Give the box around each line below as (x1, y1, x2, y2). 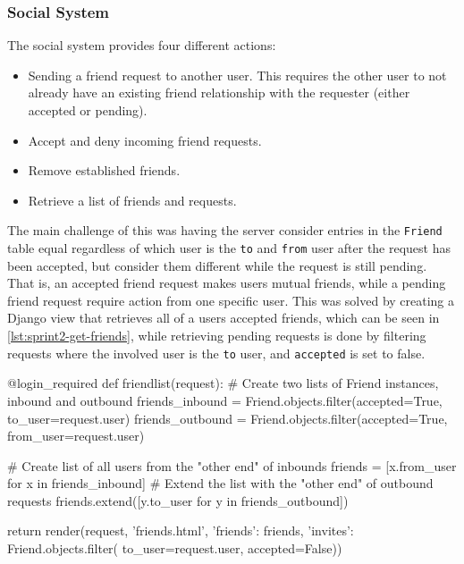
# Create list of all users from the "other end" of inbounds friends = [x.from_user (7, 456, 457, 475)
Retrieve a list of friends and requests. (28, 190, 237, 209)
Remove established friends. (28, 161, 181, 180)
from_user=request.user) (7, 426, 145, 445)
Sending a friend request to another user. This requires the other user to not (28, 65, 447, 84)
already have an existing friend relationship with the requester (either (28, 83, 410, 102)
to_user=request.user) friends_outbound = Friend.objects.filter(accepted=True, (7, 408, 448, 427)
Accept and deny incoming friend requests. (28, 130, 262, 149)
